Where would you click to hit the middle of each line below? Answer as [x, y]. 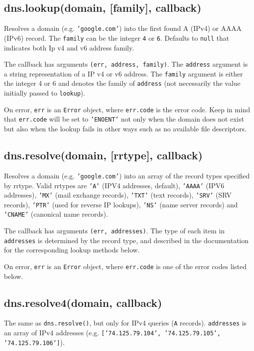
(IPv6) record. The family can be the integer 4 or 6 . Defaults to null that [117, 38]
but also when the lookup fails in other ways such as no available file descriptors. [125, 129]
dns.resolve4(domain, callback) [83, 302]
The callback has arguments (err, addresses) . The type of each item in [114, 231]
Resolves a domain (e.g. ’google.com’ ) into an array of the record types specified [127, 175]
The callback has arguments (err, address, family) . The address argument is [126, 64]
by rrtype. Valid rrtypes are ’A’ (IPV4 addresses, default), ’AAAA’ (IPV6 [114, 185]
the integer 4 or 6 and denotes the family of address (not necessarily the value [122, 83]
